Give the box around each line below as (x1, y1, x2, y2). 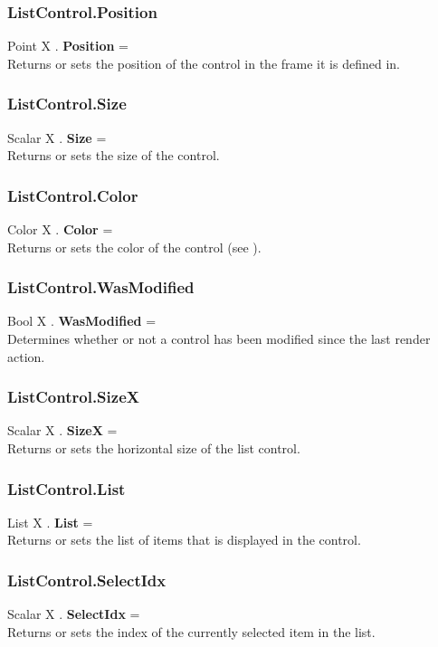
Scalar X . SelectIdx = (7, 604, 140, 623)
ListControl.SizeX (7, 385, 139, 408)
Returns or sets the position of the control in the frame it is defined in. (7, 53, 400, 72)
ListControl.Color (7, 184, 138, 206)
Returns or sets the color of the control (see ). (7, 237, 262, 256)
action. (7, 347, 45, 366)
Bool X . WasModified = (7, 311, 157, 330)
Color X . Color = (7, 220, 113, 239)
